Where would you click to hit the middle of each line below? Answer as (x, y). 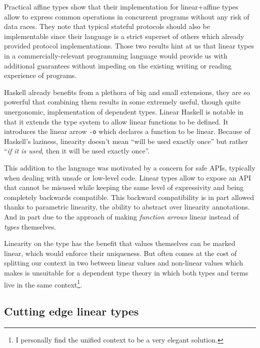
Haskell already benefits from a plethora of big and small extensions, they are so (127, 92)
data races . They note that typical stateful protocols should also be (107, 26)
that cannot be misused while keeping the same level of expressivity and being (124, 187)
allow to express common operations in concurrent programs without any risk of (127, 16)
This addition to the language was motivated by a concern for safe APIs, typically (130, 167)
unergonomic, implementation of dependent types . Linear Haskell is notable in (124, 111)
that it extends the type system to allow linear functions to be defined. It (116, 121)
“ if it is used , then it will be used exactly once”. (77, 151)
